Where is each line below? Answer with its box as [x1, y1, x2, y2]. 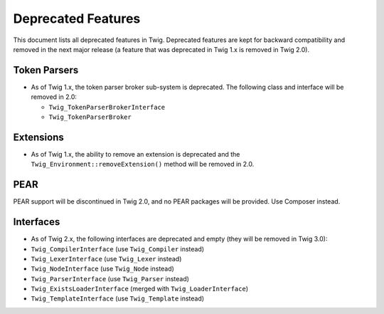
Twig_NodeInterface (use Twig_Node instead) [31, 264, 174, 273]
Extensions [13, 131, 64, 143]
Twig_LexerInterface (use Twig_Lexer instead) [31, 254, 182, 263]
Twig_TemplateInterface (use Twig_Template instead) [31, 294, 205, 303]
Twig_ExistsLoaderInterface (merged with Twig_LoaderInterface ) [31, 285, 249, 293]
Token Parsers [13, 64, 79, 76]
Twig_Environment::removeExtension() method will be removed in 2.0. [31, 160, 255, 169]
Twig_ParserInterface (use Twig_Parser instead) [31, 274, 190, 283]
